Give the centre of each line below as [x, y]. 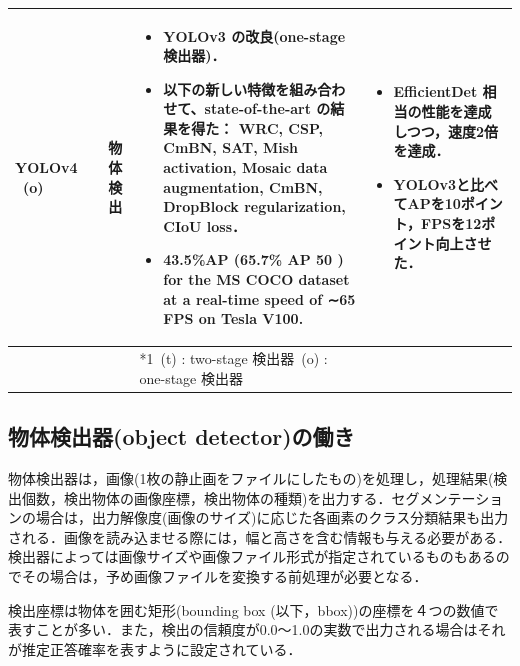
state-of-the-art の [267, 108]
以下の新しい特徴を [226, 88]
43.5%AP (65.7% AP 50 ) [253, 259]
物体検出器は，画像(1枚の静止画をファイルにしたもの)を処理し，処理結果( [251, 477]
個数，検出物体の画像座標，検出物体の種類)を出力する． [206, 497]
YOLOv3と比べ [446, 183]
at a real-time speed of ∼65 [259, 298]
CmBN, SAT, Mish [231, 147]
